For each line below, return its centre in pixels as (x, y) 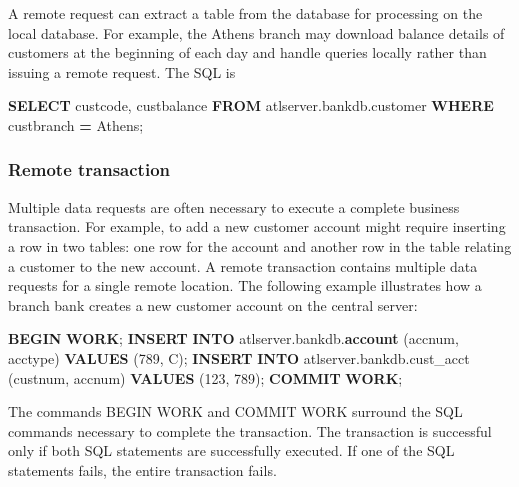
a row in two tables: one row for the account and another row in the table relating (260, 245)
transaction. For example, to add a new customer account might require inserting (257, 226)
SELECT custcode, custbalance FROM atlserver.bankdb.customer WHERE (251, 105)
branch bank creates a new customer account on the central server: (213, 304)
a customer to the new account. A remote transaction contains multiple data (243, 265)
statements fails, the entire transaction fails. (142, 469)
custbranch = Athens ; (76, 124)
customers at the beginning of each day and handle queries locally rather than (247, 52)
